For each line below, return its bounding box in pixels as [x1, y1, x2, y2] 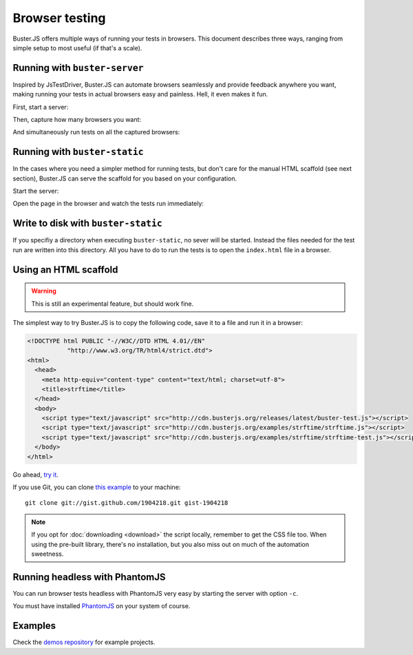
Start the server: [12, 187, 59, 196]
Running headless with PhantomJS [12, 571, 166, 583]
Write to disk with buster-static [12, 218, 163, 229]
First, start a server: [12, 103, 69, 111]
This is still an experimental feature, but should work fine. [31, 300, 194, 308]
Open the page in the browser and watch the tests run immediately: [12, 200, 204, 208]
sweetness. [31, 550, 64, 558]
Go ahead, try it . [12, 470, 59, 479]
